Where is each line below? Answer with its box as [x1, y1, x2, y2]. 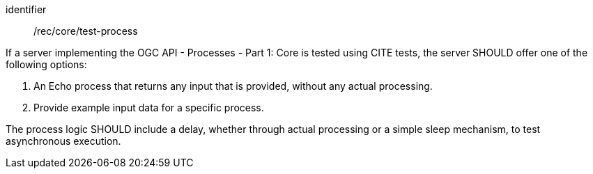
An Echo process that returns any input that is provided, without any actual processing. [33, 80, 433, 92]
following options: [6, 58, 87, 70]
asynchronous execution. [6, 135, 121, 147]
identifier [6, 3, 47, 15]
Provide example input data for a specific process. [33, 102, 264, 113]
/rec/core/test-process [33, 25, 138, 37]
